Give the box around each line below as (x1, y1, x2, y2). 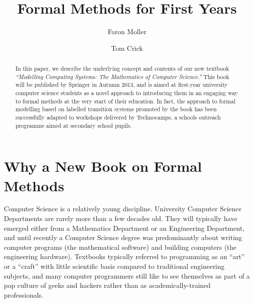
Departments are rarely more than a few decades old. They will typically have (4, 213, 237, 223)
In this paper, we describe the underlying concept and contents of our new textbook (15, 64, 229, 73)
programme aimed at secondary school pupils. (15, 121, 132, 129)
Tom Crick (111, 42, 143, 53)
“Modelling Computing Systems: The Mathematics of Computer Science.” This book (15, 72, 230, 81)
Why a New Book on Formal (4, 156, 202, 176)
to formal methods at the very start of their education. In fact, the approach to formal (15, 97, 236, 105)
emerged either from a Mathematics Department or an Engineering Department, (4, 222, 245, 233)
